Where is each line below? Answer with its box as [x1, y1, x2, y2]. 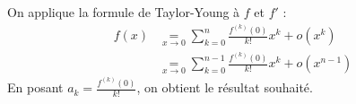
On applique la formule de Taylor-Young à [7, 3, 240, 21]
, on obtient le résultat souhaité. [136, 78, 313, 97]
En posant [7, 78, 64, 97]
